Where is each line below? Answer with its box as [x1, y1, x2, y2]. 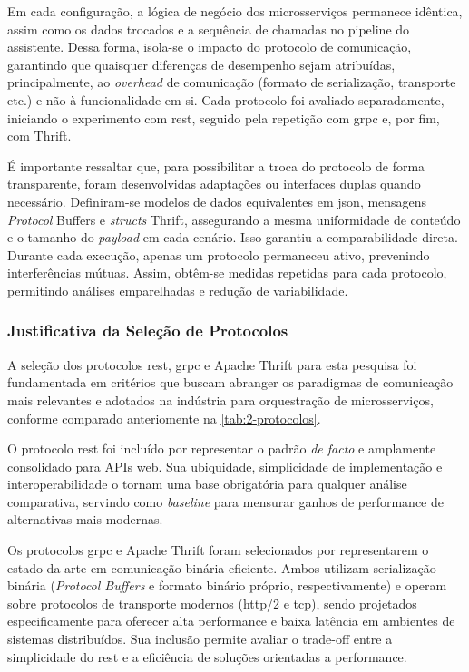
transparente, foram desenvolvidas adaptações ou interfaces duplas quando [7, 174, 421, 193]
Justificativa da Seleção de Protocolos [7, 319, 288, 342]
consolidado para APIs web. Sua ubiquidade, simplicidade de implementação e [7, 456, 443, 475]
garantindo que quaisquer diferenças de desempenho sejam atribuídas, [7, 54, 396, 73]
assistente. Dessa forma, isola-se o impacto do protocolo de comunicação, [7, 37, 412, 56]
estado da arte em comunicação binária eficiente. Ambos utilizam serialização [7, 558, 436, 577]
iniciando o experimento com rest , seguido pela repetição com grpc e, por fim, [7, 108, 440, 127]
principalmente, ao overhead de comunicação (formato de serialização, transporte [7, 73, 456, 92]
